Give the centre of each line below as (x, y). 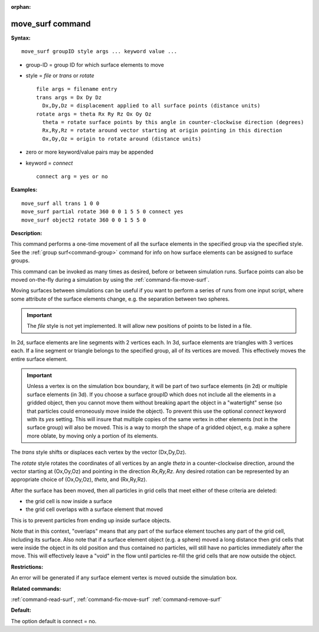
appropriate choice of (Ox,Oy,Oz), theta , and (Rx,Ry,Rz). (79, 480)
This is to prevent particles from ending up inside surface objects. (91, 520)
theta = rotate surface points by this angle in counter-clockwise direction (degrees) (173, 122)
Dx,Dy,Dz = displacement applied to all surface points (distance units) (151, 106)
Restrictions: (27, 566)
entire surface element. (39, 359)
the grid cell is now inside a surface (69, 501)
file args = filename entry (77, 89)
